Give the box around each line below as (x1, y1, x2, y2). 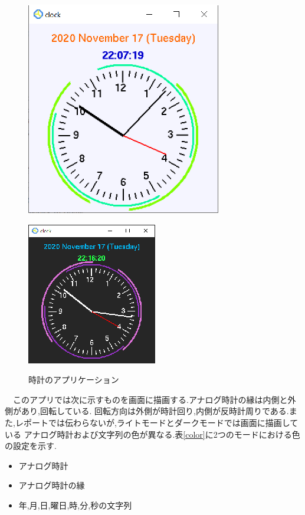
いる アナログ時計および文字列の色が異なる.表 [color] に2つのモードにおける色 (5, 428, 300, 440)
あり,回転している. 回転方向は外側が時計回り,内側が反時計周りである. (21, 405, 289, 417)
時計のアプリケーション (28, 373, 119, 386)
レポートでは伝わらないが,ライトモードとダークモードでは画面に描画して (15, 416, 299, 428)
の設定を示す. (5, 439, 57, 452)
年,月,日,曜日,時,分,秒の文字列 (18, 498, 132, 511)
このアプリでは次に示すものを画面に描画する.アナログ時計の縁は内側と (12, 393, 288, 405)
